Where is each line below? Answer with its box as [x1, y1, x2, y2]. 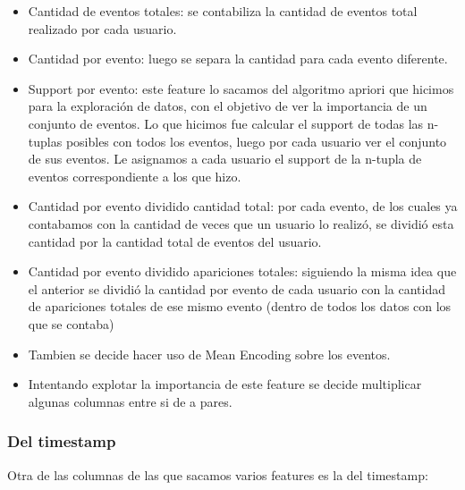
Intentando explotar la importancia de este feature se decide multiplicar [28, 375, 422, 393]
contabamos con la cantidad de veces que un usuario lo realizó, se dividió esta [28, 214, 454, 232]
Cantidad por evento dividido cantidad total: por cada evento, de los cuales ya [28, 197, 458, 215]
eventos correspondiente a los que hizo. [28, 166, 241, 185]
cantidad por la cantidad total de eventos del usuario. [28, 232, 322, 250]
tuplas [28, 131, 63, 150]
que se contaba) [28, 314, 114, 333]
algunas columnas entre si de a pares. [28, 392, 232, 410]
